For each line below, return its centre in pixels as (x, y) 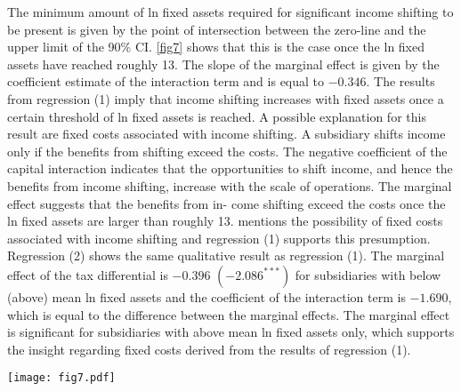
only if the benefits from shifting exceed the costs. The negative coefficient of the (227, 151)
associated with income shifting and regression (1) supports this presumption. (219, 238)
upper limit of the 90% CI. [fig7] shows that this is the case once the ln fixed (216, 47)
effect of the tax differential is (88, 274)
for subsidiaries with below (368, 274)
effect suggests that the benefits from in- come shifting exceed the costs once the (226, 203)
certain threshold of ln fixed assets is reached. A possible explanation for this (217, 116)
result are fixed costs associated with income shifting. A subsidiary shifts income (226, 134)
